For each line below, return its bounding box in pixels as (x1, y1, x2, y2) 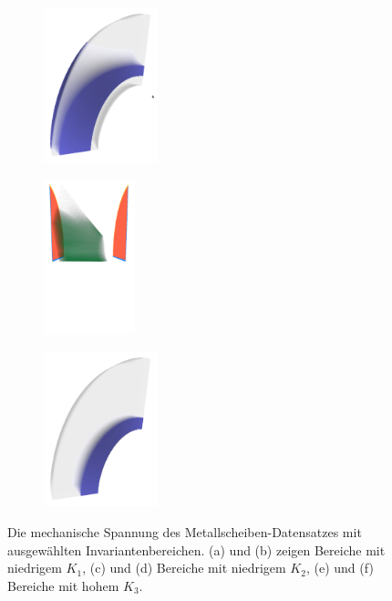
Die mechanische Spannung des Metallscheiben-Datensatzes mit (7, 523, 362, 542)
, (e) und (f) (305, 558, 374, 577)
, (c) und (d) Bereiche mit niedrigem (82, 558, 286, 577)
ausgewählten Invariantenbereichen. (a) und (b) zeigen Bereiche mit (7, 540, 386, 559)
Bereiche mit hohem (7, 575, 119, 595)
